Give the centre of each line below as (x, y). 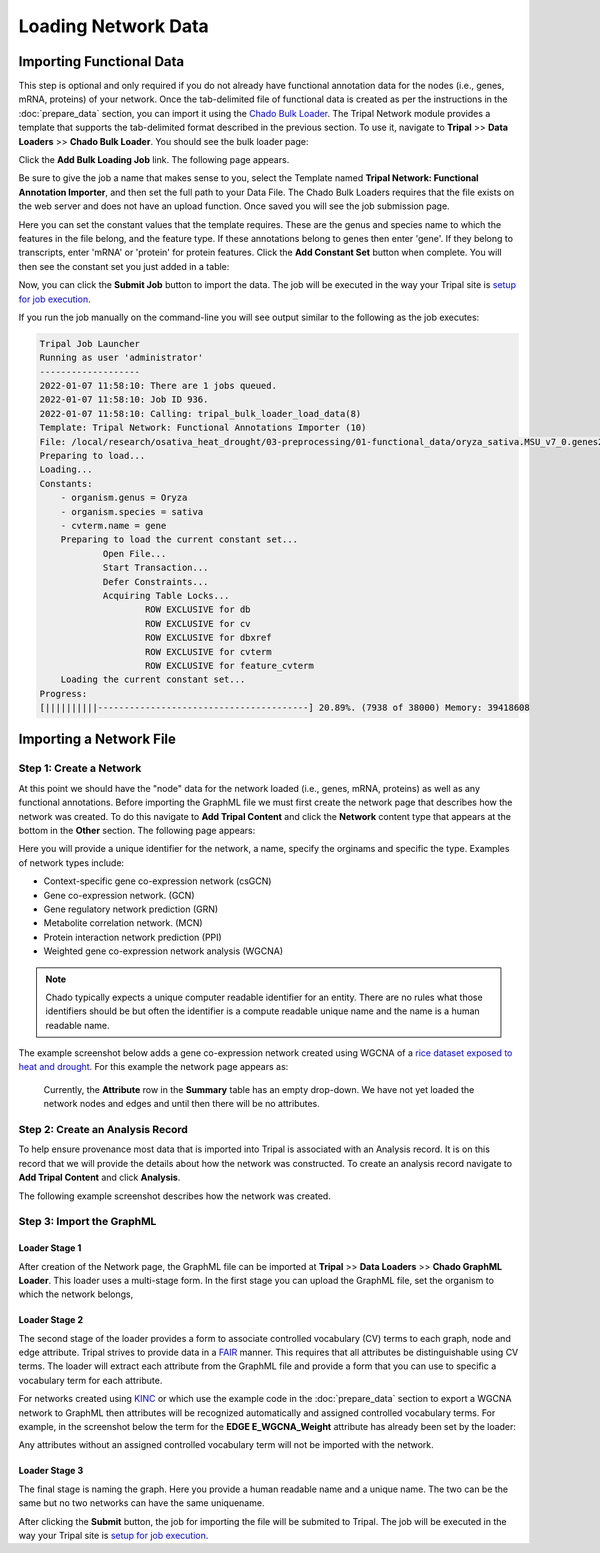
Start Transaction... (155, 568)
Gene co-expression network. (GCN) (119, 895)
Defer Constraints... (155, 581)
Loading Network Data (113, 26)
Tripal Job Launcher (89, 343)
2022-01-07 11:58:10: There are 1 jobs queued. (158, 386)
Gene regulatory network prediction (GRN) (131, 909)
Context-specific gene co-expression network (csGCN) (157, 881)
